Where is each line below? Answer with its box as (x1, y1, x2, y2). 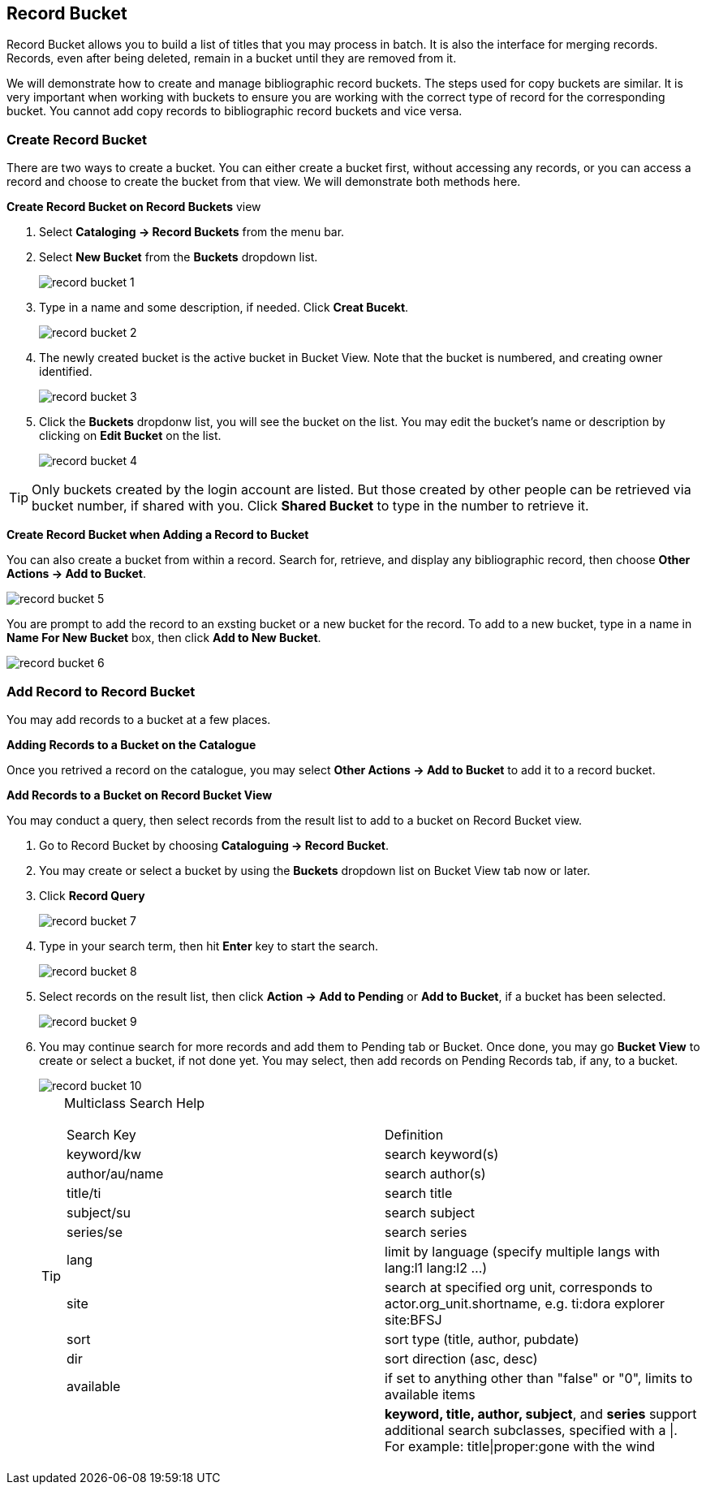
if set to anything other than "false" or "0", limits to (385, 1369, 693, 1386)
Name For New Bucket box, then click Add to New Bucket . (6, 631, 321, 645)
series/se (67, 1223, 123, 1240)
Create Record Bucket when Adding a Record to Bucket (6, 528, 309, 542)
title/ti (67, 1184, 101, 1201)
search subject (385, 1204, 476, 1221)
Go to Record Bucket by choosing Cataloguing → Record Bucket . (39, 838, 390, 852)
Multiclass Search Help (64, 1094, 205, 1111)
